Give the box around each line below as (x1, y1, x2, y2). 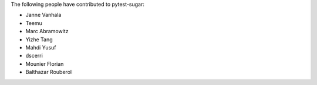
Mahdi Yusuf (25, 44, 56, 51)
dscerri (25, 52, 43, 59)
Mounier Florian (25, 60, 64, 67)
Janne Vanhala (25, 12, 62, 19)
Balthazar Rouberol (25, 69, 72, 76)
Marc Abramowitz (25, 28, 69, 35)
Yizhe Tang (25, 36, 53, 43)
